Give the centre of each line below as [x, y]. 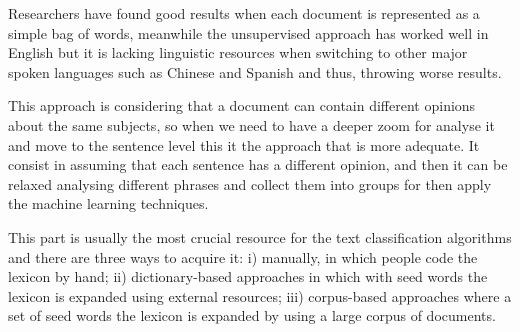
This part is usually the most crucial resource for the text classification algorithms [260, 236]
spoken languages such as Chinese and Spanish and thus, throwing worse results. [255, 71]
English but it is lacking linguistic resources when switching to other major [238, 52]
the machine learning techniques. [108, 203]
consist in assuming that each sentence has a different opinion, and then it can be [258, 164]
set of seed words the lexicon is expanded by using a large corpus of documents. [252, 315]
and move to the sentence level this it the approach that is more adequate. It [244, 144]
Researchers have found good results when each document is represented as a [244, 13]
